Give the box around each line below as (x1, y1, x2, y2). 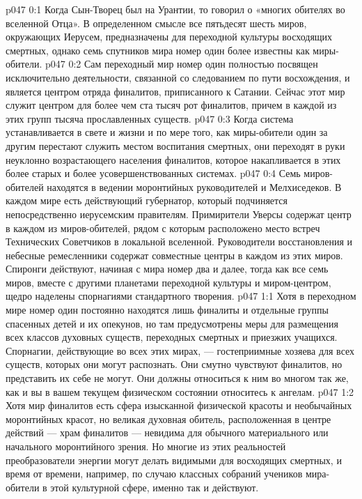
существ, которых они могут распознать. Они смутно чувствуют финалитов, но (6, 357, 343, 371)
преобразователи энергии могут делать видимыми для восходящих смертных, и (6, 452, 342, 467)
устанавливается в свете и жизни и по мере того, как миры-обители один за (6, 125, 328, 139)
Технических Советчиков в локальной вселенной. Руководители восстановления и (6, 234, 353, 249)
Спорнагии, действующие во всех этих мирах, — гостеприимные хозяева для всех (6, 343, 355, 358)
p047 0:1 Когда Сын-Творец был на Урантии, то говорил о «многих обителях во (6, 2, 345, 16)
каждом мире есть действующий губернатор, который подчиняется (6, 193, 288, 208)
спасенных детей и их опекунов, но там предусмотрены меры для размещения (6, 316, 338, 330)
